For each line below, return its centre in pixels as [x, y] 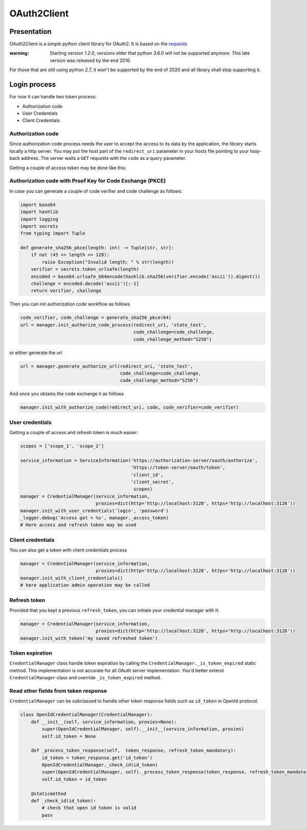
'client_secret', [152, 482]
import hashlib [39, 212]
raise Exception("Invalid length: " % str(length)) [108, 262]
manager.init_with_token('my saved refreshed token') [89, 638]
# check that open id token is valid [89, 808]
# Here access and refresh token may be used [78, 525]
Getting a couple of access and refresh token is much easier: [74, 433]
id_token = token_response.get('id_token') [97, 758]
